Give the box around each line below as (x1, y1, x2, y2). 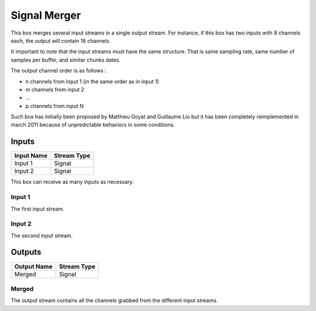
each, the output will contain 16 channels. (11, 37, 111, 44)
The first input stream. (11, 205, 64, 212)
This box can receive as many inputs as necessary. (11, 179, 134, 186)
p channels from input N (25, 102, 84, 110)
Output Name (14, 262, 53, 271)
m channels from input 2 (25, 86, 85, 93)
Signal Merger (11, 9, 81, 22)
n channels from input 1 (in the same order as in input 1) (25, 78, 159, 85)
